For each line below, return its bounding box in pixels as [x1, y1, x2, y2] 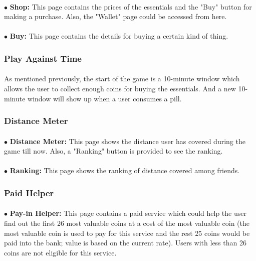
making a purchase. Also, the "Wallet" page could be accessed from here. [4, 11, 227, 22]
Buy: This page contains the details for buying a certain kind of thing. [10, 31, 228, 41]
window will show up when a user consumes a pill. [28, 93, 182, 103]
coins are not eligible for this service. [4, 247, 117, 257]
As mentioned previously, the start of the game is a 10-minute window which [4, 73, 240, 84]
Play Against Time [4, 52, 82, 64]
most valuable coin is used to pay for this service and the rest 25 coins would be [4, 227, 250, 238]
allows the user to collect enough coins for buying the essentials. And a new [4, 83, 236, 93]
